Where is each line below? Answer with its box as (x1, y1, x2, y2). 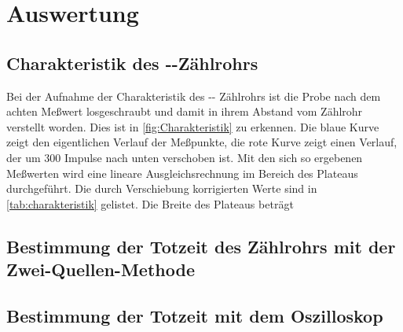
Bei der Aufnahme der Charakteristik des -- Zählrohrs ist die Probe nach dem (6, 87, 381, 104)
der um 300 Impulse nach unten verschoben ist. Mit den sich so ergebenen (6, 149, 363, 165)
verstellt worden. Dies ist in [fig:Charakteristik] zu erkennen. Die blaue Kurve (6, 118, 379, 135)
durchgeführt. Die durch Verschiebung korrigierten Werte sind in (6, 180, 317, 197)
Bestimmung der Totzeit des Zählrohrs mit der (6, 234, 396, 258)
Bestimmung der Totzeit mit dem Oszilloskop (6, 303, 383, 327)
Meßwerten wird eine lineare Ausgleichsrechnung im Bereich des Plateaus (6, 164, 358, 181)
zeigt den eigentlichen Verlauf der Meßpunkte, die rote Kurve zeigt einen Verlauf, (6, 134, 398, 150)
